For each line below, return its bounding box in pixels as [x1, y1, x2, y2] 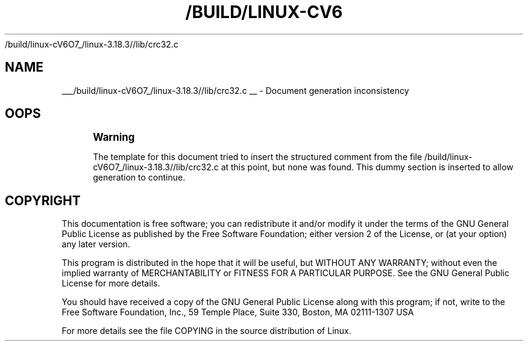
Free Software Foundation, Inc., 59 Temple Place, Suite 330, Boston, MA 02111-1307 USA [61, 307, 414, 318]
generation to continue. [93, 172, 186, 183]
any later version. [61, 239, 130, 250]
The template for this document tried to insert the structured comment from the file [93, 152, 423, 162]
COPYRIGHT [5, 193, 81, 208]
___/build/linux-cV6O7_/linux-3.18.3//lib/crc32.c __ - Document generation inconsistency [61, 85, 409, 96]
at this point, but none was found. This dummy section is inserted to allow [221, 162, 514, 173]
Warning [93, 131, 135, 144]
